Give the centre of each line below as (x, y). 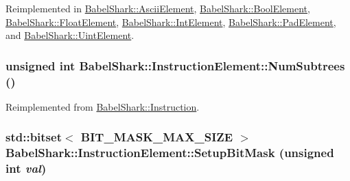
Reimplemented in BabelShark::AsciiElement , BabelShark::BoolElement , (158, 8)
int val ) (26, 168)
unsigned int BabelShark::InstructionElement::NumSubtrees (175, 65)
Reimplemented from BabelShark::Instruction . (103, 106)
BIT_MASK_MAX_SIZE (157, 137)
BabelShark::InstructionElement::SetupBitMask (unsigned (170, 153)
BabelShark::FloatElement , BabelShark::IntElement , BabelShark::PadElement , (171, 22)
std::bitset (34, 137)
